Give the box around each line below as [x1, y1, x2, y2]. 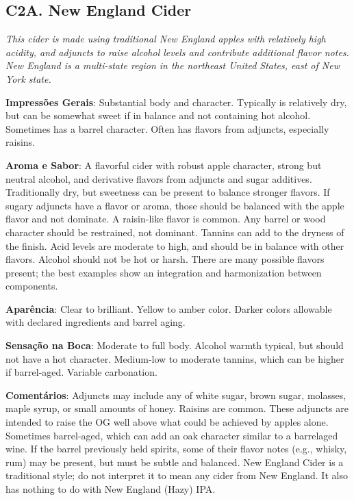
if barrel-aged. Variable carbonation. [5, 365, 157, 379]
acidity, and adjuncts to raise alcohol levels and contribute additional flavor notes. [5, 44, 349, 59]
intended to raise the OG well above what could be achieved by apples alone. [5, 415, 329, 429]
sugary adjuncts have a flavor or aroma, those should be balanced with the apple [5, 198, 344, 212]
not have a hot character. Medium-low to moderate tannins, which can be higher [5, 351, 344, 365]
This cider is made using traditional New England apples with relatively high [5, 31, 326, 46]
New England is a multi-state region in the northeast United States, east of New [5, 58, 340, 73]
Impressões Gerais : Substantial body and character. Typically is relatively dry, [5, 94, 347, 109]
